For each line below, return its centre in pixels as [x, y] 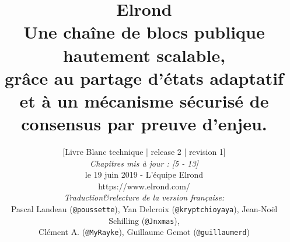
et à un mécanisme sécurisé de [144, 100]
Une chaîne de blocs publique [144, 32]
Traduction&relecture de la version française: [144, 197]
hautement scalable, [144, 55]
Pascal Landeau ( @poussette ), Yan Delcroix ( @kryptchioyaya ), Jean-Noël [144, 209]
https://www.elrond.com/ [144, 186]
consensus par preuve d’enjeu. [144, 124]
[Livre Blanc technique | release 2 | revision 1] [144, 152]
